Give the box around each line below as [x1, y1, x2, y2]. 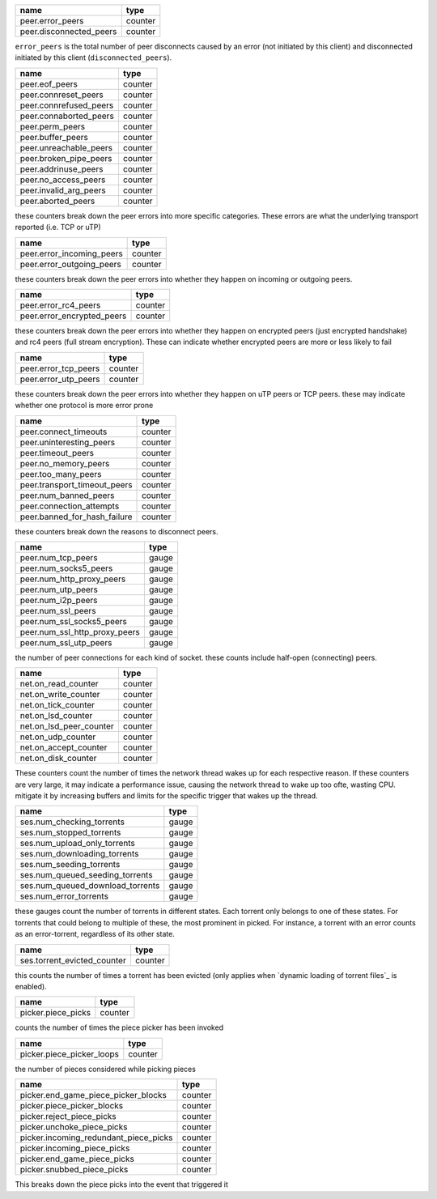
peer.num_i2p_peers [19, 594, 98, 606]
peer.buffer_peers [19, 131, 88, 142]
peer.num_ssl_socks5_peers [19, 615, 127, 627]
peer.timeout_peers [19, 447, 95, 458]
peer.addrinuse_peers [19, 163, 104, 174]
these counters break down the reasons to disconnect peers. [15, 526, 218, 536]
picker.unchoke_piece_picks [19, 1121, 128, 1133]
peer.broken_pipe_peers [19, 152, 112, 164]
